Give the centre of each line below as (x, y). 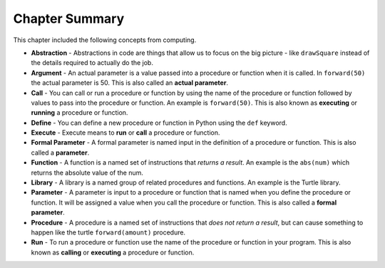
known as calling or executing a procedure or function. (113, 252)
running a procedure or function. (79, 113)
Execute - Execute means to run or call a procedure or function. (125, 133)
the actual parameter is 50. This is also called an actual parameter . (129, 83)
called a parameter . (60, 153)
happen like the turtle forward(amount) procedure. (108, 232)
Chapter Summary (69, 19)
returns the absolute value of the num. (87, 172)
